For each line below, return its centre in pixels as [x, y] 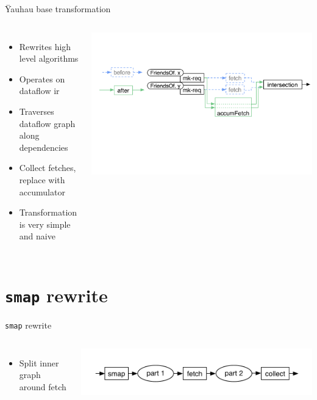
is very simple [45, 224]
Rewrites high [45, 46]
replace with [42, 179]
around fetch [43, 387]
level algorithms [49, 58]
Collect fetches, [48, 168]
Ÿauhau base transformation [58, 9]
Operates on [42, 78]
